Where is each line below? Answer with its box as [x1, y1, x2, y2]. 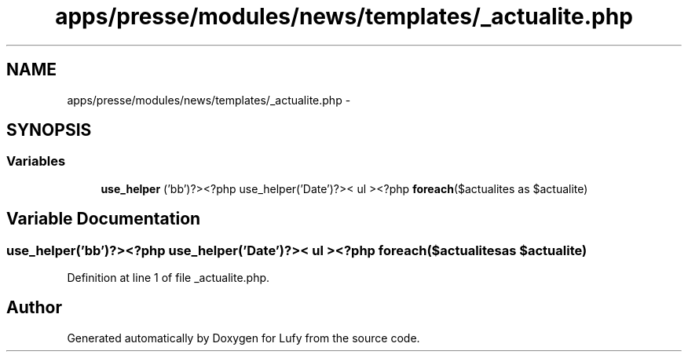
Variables [6, 153, 66, 170]
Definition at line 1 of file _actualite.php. [67, 271, 270, 285]
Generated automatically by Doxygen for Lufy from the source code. [67, 331, 420, 345]
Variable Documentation [6, 209, 201, 229]
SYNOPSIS [6, 120, 92, 141]
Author [6, 298, 62, 318]
